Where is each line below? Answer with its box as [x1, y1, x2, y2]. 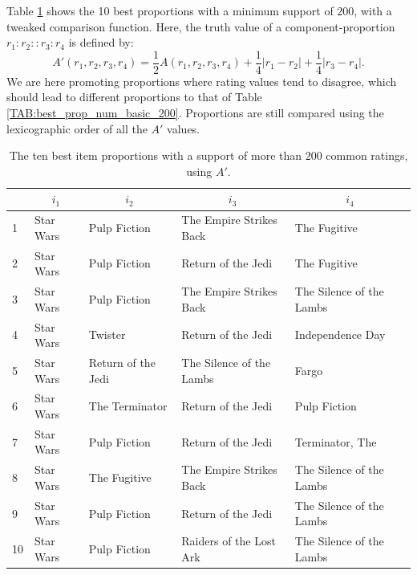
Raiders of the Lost [181, 532, 276, 549]
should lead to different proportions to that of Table [6, 88, 262, 105]
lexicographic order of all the [6, 120, 148, 137]
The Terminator [88, 398, 168, 414]
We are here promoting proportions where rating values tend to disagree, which [6, 72, 397, 89]
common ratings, [326, 147, 408, 164]
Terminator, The [294, 433, 377, 450]
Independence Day [294, 326, 386, 343]
